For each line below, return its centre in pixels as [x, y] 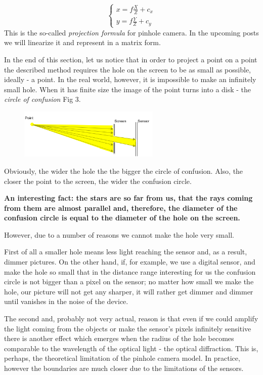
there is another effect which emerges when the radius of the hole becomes [119, 338]
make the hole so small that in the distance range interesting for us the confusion [130, 271]
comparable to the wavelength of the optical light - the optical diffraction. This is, [131, 348]
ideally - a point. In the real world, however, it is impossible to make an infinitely [130, 79]
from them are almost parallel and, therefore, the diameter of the [121, 208]
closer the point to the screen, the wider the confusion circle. [98, 181]
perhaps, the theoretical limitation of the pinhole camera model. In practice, [122, 358]
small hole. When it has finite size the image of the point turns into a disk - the [128, 89]
